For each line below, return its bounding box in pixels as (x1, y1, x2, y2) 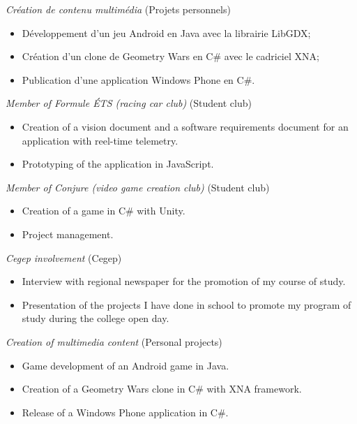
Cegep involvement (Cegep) (6, 250, 122, 265)
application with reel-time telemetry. (22, 133, 178, 147)
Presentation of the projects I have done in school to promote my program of (22, 297, 351, 312)
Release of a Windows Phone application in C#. (22, 404, 229, 419)
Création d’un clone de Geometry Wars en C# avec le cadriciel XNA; (22, 49, 319, 64)
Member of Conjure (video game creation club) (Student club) (6, 180, 270, 194)
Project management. (22, 226, 114, 241)
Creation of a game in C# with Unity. (22, 203, 185, 218)
